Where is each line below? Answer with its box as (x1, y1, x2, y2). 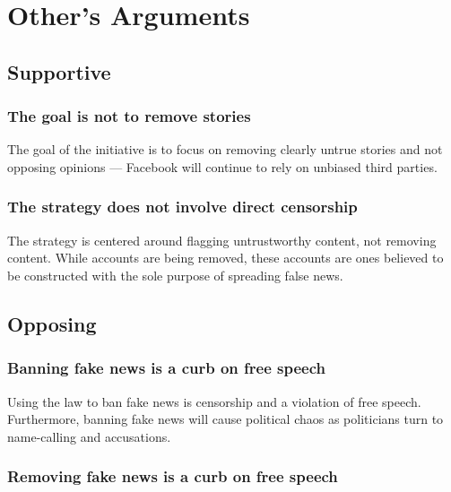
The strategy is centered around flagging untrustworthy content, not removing (7, 230, 437, 249)
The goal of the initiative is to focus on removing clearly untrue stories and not (7, 140, 443, 159)
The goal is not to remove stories (7, 105, 251, 127)
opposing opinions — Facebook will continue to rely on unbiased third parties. (7, 157, 438, 176)
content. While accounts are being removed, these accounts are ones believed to (7, 248, 444, 267)
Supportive (7, 57, 111, 85)
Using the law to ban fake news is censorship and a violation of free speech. (7, 392, 421, 410)
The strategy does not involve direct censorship (7, 195, 358, 218)
